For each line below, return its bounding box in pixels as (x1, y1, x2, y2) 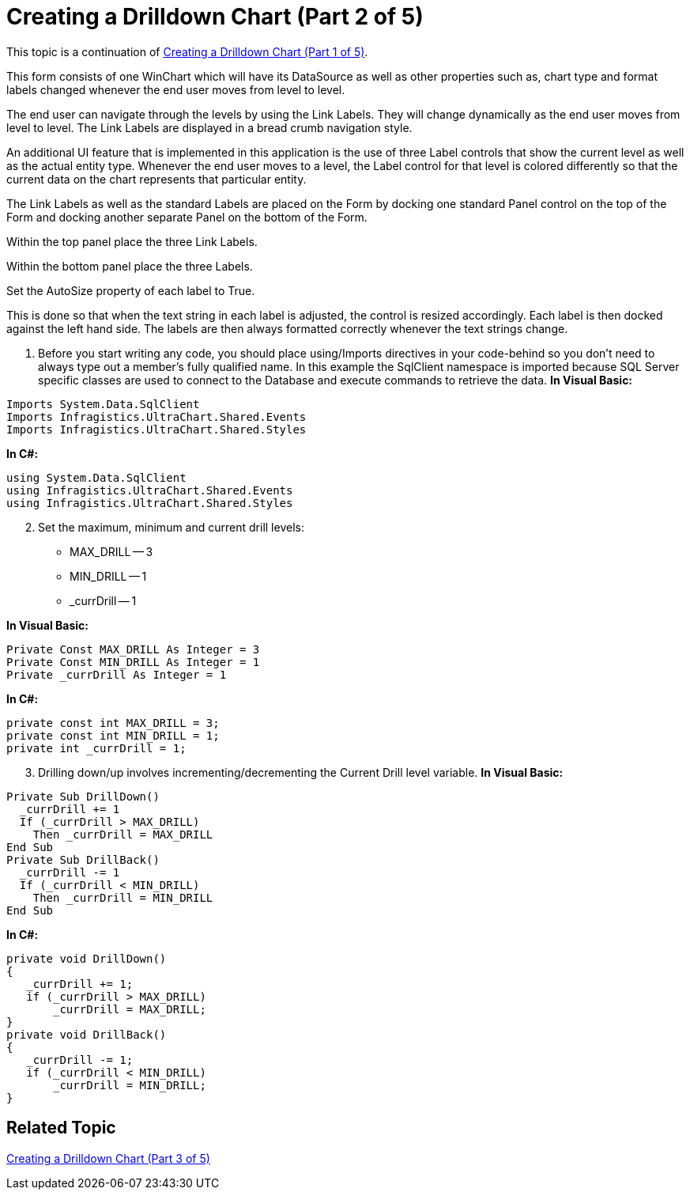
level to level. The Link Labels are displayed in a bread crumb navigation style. (6, 120, 413, 134)
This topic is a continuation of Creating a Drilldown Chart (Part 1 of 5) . (6, 44, 368, 59)
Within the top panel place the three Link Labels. (6, 234, 258, 248)
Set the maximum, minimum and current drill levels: (38, 520, 304, 534)
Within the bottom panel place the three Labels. (6, 259, 253, 273)
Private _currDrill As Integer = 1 (6, 668, 227, 681)
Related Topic (6, 1118, 116, 1138)
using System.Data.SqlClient (6, 471, 187, 484)
